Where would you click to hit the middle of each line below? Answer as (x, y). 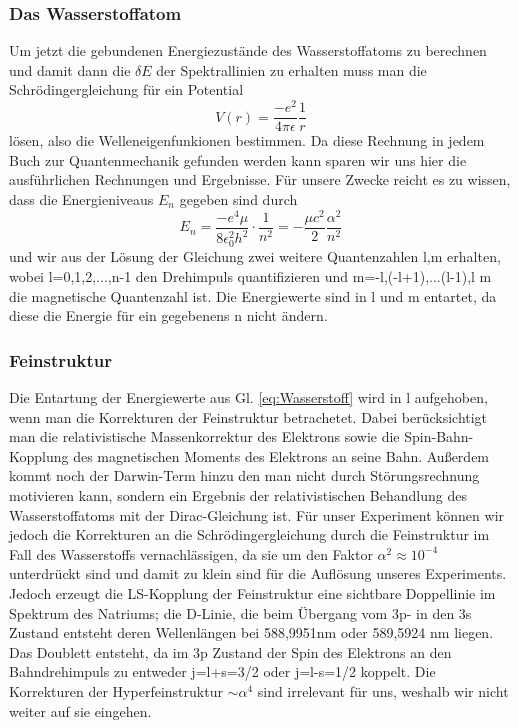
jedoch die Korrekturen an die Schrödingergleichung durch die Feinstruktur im (249, 534)
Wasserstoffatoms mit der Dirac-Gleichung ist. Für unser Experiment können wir (257, 514)
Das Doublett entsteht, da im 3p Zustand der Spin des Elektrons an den (230, 651)
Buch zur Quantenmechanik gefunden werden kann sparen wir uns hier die (238, 159)
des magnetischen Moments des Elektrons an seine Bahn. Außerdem (281, 455)
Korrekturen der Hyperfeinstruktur (116, 690)
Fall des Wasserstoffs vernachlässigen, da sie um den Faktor (191, 553)
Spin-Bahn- (439, 436)
